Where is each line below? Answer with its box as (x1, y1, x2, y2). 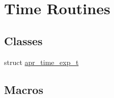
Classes (4, 32, 43, 48)
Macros (4, 81, 43, 97)
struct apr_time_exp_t (4, 56, 79, 67)
